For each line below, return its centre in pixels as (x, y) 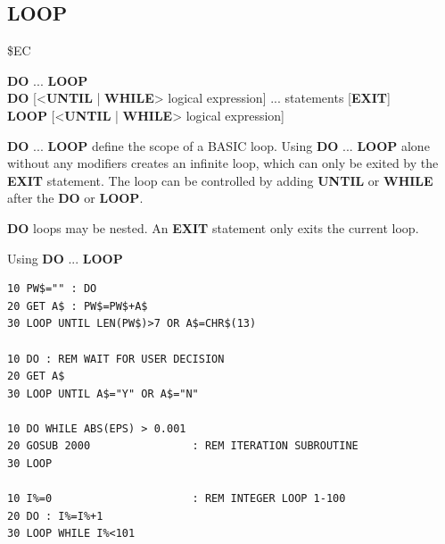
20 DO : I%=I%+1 (55, 516)
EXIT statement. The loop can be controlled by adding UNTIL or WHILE (220, 180)
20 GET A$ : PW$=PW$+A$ (78, 306)
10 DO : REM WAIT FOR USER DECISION (116, 359)
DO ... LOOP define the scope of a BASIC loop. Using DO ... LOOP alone (218, 145)
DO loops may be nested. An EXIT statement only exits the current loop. (213, 227)
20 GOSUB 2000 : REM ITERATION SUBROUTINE (183, 446)
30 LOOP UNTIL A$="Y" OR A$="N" (103, 393)
